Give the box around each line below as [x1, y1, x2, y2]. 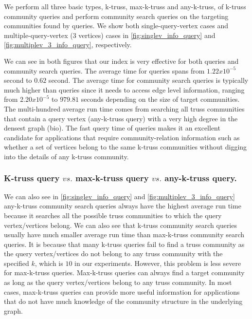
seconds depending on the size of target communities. [81, 94, 240, 104]
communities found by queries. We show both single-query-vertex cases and [4, 20, 229, 31]
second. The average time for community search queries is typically [48, 75, 249, 85]
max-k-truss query [75, 172, 149, 184]
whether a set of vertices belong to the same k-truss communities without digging [4, 142, 247, 152]
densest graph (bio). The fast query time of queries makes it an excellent [4, 123, 220, 133]
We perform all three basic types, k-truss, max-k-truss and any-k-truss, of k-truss [4, 1, 246, 11]
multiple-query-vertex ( [4, 30, 73, 40]
